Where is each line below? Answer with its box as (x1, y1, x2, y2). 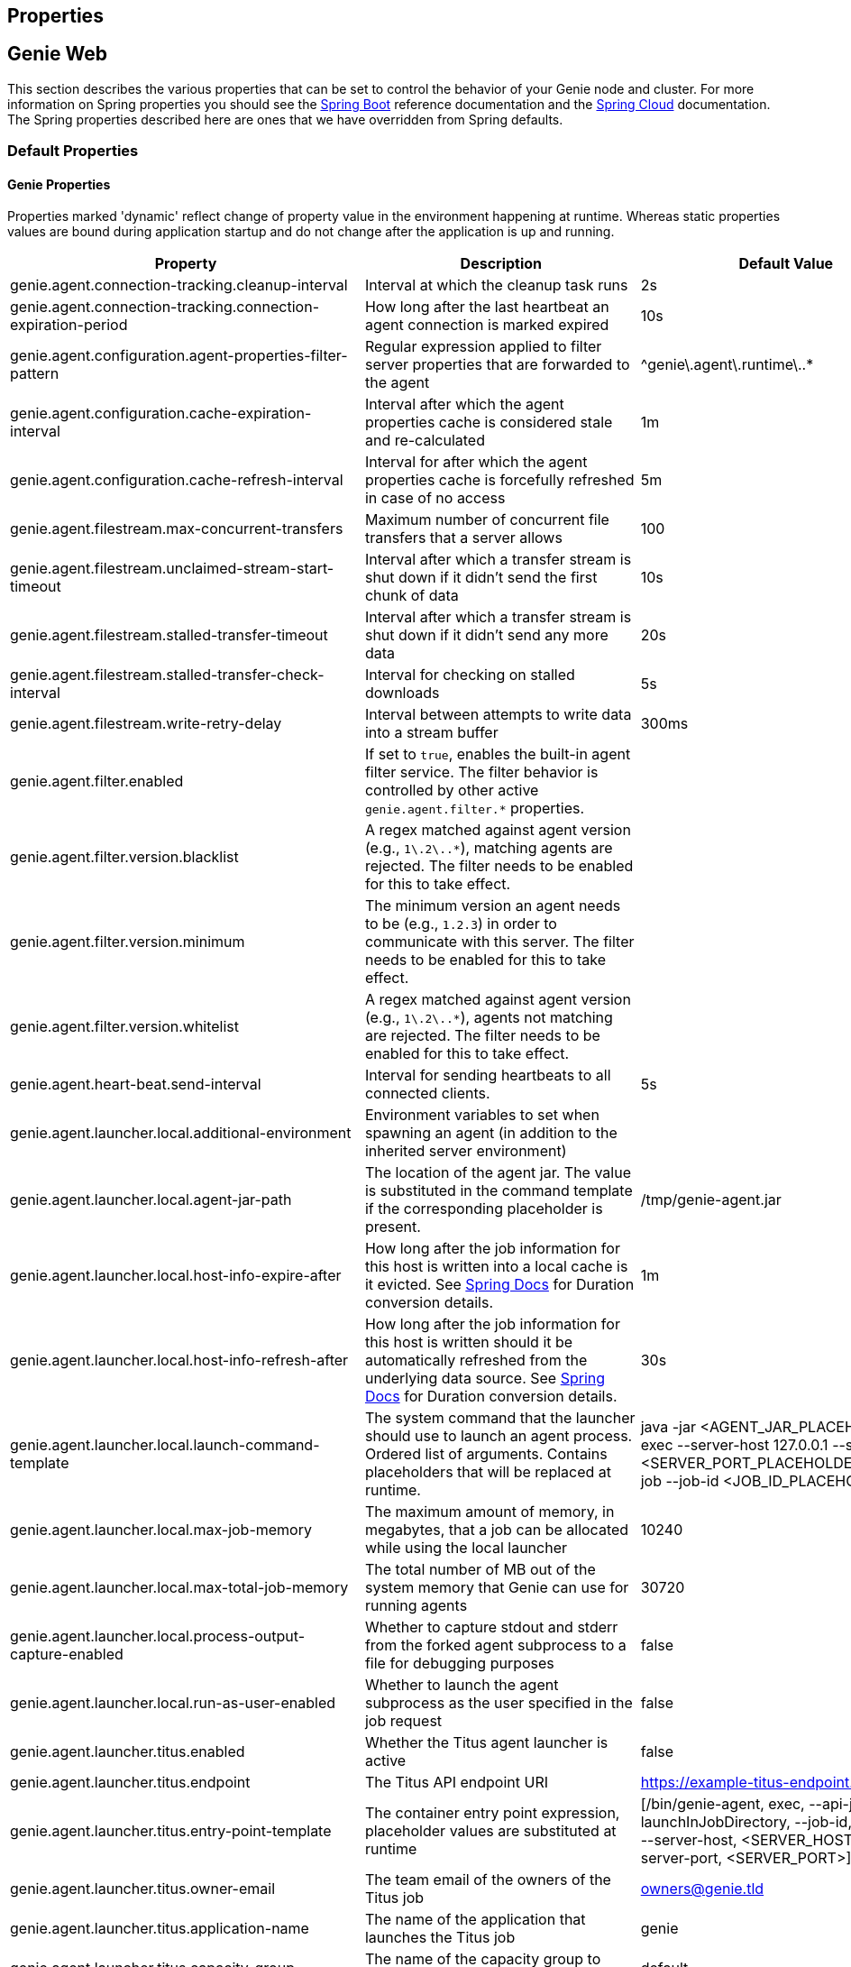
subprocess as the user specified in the (364, 1694, 633, 1713)
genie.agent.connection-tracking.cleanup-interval (10, 276, 348, 295)
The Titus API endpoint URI (364, 1773, 548, 1792)
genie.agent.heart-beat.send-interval (10, 1075, 261, 1094)
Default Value (738, 254, 834, 273)
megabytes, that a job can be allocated (364, 1521, 629, 1540)
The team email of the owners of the (364, 1870, 611, 1889)
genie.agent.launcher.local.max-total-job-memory (10, 1578, 349, 1597)
